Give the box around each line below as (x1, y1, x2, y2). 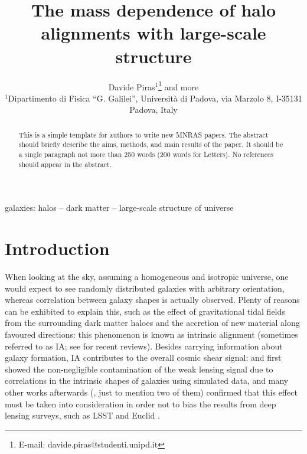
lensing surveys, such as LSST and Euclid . (5, 409, 160, 422)
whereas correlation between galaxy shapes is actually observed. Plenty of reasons (5, 293, 300, 306)
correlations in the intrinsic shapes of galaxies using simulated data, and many (5, 374, 289, 387)
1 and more (158, 79, 199, 93)
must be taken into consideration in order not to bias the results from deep (5, 397, 276, 410)
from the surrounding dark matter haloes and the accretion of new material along (5, 316, 300, 329)
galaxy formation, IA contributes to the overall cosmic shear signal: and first (5, 351, 282, 364)
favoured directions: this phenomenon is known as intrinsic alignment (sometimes (5, 328, 298, 341)
